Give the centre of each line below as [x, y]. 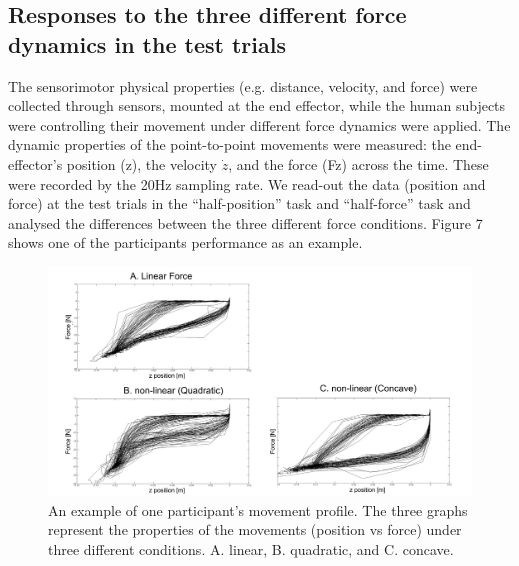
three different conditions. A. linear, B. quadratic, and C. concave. [251, 548]
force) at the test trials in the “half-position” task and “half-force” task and [239, 203]
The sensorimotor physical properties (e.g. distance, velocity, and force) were [243, 85]
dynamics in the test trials [147, 43]
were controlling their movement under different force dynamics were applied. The [259, 124]
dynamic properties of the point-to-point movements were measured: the [229, 144]
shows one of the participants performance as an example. [185, 242]
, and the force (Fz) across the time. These [358, 163]
